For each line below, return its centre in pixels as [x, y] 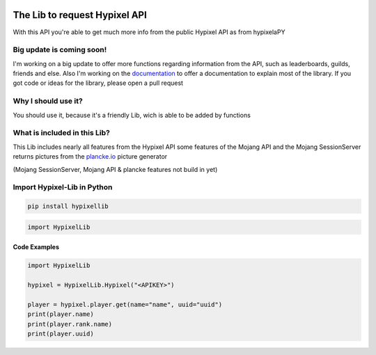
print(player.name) [61, 314]
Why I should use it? [48, 101]
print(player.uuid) [61, 333]
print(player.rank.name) [70, 324]
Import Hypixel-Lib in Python [63, 187]
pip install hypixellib [68, 206]
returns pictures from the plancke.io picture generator [90, 157]
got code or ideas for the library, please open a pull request [98, 83]
